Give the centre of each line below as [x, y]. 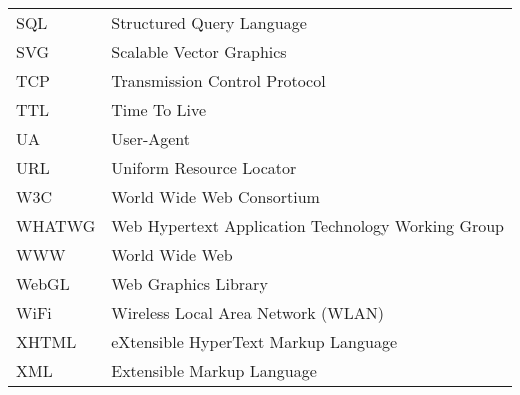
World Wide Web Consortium [215, 196]
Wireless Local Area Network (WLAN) [247, 312]
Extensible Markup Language [214, 370]
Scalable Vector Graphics [199, 51]
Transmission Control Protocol [218, 80]
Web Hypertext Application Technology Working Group [308, 225]
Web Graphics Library [189, 283]
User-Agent [151, 138]
